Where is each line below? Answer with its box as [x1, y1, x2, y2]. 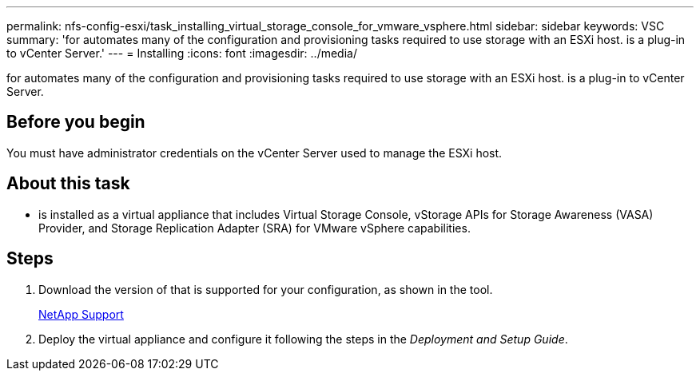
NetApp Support [38, 307, 124, 321]
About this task [6, 173, 130, 194]
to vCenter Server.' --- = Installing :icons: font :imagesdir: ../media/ [6, 46, 357, 60]
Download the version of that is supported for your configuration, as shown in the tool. [38, 282, 493, 296]
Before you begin [6, 112, 145, 133]
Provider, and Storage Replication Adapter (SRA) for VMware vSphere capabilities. [38, 220, 471, 235]
